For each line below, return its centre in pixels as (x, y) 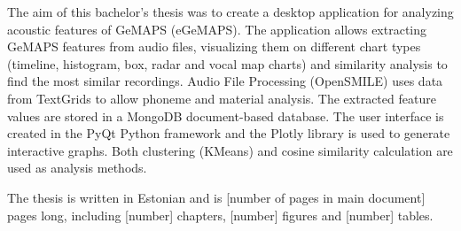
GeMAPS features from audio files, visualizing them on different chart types (214, 46)
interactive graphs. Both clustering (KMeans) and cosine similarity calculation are (230, 150)
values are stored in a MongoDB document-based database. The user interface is (226, 115)
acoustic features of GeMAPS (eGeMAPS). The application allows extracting (217, 29)
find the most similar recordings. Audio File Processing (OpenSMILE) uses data (225, 81)
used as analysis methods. (77, 168)
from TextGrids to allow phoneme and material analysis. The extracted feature (222, 98)
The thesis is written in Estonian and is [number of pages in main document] (216, 197)
